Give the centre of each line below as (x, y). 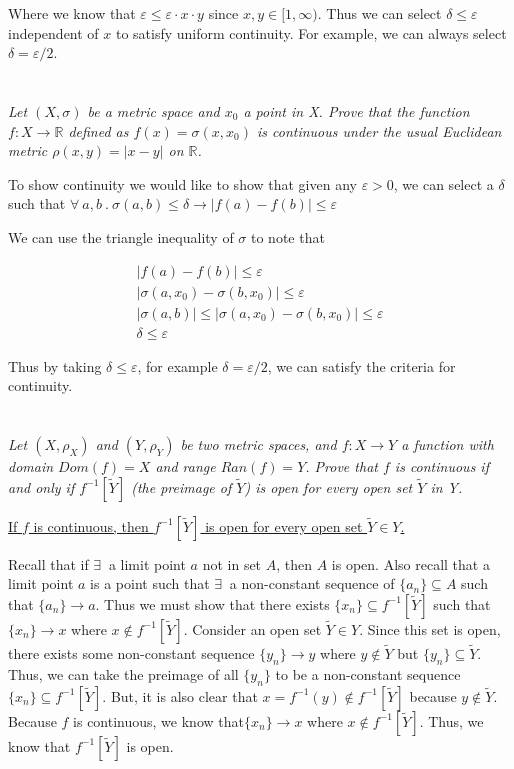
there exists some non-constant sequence (131, 653)
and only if (41, 486)
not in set (232, 563)
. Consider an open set (252, 628)
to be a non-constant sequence (368, 673)
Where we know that (72, 13)
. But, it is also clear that (180, 695)
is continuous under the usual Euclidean (379, 130)
